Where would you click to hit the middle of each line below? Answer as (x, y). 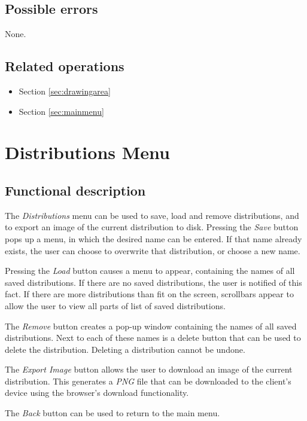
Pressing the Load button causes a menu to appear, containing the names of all (150, 271)
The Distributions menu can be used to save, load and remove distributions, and (152, 215)
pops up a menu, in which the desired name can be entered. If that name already (153, 238)
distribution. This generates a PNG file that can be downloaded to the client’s (148, 381)
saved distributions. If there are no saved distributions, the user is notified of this (153, 282)
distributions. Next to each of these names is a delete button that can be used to (153, 338)
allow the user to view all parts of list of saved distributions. (115, 305)
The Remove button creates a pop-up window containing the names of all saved (151, 326)
